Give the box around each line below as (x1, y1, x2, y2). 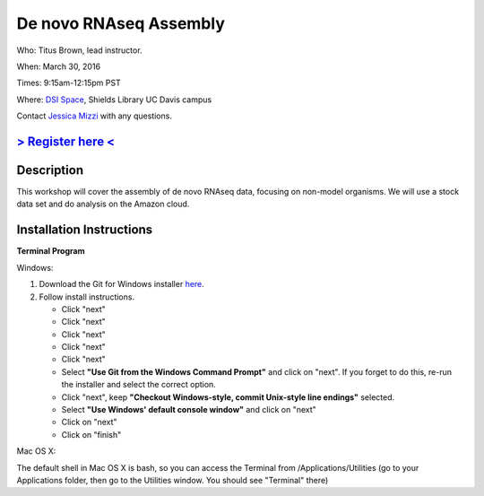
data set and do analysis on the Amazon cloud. (16, 198, 190, 210)
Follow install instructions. (39, 292, 134, 302)
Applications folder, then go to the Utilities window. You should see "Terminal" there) (16, 474, 329, 485)
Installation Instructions (16, 222, 153, 238)
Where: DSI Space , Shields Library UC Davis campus (16, 94, 212, 105)
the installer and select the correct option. (61, 379, 217, 390)
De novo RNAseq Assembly (16, 13, 226, 33)
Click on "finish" (61, 429, 122, 439)
